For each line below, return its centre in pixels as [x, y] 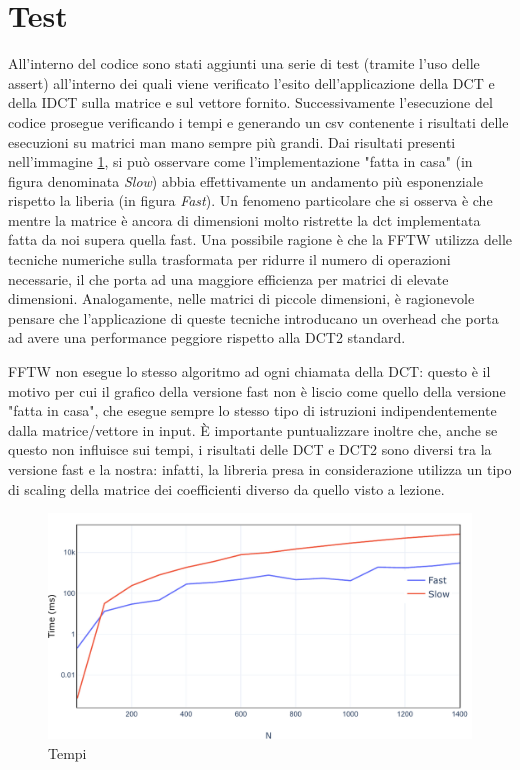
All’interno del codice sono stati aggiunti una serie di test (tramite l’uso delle [244, 63]
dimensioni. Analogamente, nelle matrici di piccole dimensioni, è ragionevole [241, 298]
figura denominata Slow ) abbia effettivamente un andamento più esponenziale [245, 180]
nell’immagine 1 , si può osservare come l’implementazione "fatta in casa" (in [240, 161]
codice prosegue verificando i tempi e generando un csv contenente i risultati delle [258, 121]
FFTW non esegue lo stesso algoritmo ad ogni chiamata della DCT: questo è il [249, 371]
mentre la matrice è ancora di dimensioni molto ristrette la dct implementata [244, 219]
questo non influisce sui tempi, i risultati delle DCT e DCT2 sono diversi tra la [250, 449]
